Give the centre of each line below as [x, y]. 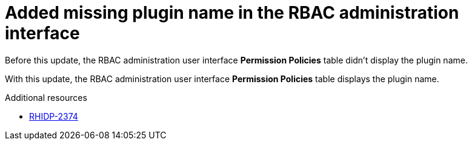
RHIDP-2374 [54, 116]
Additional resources [46, 97]
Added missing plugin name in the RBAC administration [232, 13]
